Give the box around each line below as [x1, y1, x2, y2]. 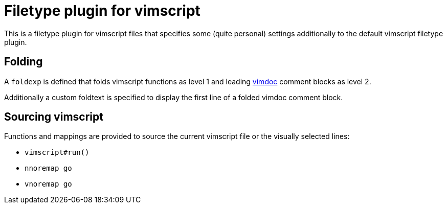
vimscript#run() [25, 148, 90, 157]
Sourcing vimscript [4, 110, 103, 124]
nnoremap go [25, 164, 72, 173]
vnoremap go [25, 180, 72, 189]
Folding [4, 55, 43, 68]
